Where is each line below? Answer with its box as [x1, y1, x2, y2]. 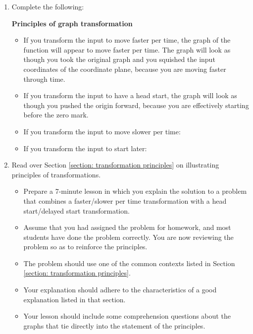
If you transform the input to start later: [23, 143, 147, 153]
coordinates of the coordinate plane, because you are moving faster [23, 63, 226, 74]
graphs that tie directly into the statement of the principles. [23, 320, 205, 331]
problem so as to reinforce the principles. [23, 241, 148, 252]
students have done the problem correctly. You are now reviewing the [23, 231, 234, 242]
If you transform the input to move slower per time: [23, 126, 181, 136]
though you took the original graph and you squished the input [23, 54, 215, 64]
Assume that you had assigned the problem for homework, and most [23, 222, 231, 232]
